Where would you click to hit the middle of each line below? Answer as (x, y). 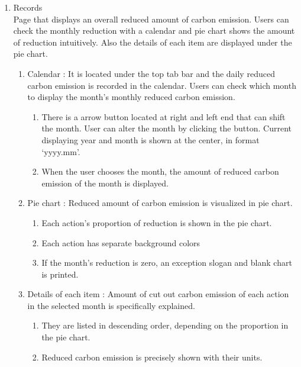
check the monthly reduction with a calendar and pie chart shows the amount (154, 30)
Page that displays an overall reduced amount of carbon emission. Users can (151, 19)
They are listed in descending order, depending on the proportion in (165, 325)
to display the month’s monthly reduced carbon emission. (131, 97)
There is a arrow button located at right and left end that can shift (164, 116)
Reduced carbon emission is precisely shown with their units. (152, 357)
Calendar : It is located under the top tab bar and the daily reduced (151, 73)
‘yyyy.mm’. (61, 151)
